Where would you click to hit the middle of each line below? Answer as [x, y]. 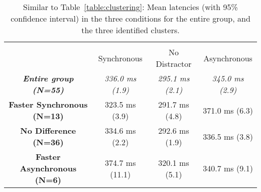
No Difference [48, 130]
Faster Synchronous [48, 104]
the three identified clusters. [130, 30]
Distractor [174, 64]
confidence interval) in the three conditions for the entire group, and [130, 18]
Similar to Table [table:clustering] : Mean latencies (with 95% [130, 7]
